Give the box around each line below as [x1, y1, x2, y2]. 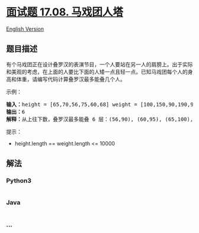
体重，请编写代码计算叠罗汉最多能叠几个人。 [16, 75, 126, 83]
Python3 [6, 177, 31, 185]
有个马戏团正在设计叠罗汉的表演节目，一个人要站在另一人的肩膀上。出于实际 [6, 60, 193, 68]
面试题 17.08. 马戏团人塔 [6, 5, 123, 19]
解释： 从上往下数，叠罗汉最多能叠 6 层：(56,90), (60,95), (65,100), [6, 116, 194, 122]
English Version [6, 25, 44, 33]
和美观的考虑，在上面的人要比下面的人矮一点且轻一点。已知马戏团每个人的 [6, 68, 188, 75]
